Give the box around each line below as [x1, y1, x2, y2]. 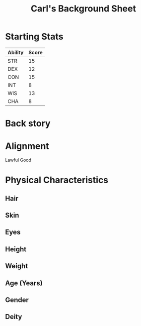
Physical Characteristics [5, 175, 109, 186]
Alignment [5, 140, 50, 152]
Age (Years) [5, 279, 43, 287]
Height [5, 245, 26, 253]
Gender [5, 296, 29, 304]
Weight [5, 262, 28, 270]
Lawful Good [5, 157, 31, 163]
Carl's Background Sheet [30, 3, 137, 14]
